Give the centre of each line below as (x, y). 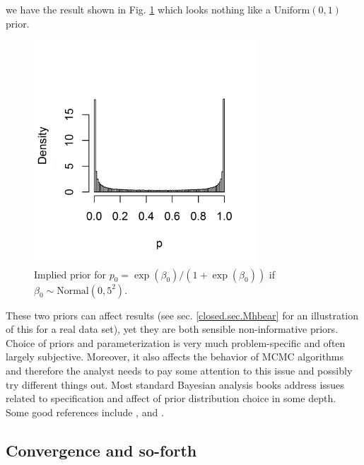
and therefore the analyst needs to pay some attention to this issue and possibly (179, 370)
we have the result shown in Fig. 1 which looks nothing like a (138, 9)
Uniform (292, 11)
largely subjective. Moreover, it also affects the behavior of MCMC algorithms (175, 357)
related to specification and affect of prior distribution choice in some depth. (171, 398)
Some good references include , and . (85, 412)
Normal (73, 291)
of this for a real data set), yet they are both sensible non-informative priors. (172, 329)
